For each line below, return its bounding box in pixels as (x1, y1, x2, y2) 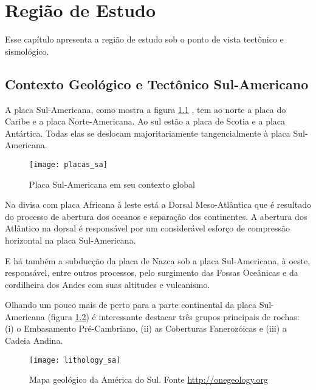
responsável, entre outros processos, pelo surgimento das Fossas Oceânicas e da (5, 266, 298, 279)
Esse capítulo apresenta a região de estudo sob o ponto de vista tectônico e (5, 33, 284, 46)
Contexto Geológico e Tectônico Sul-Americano (5, 74, 309, 93)
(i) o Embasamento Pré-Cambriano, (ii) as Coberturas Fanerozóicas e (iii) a (5, 322, 287, 335)
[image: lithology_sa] (29, 355, 121, 364)
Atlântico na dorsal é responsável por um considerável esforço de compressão (5, 222, 290, 234)
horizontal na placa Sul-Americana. (5, 233, 136, 246)
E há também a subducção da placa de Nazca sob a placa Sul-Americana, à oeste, (5, 254, 311, 267)
